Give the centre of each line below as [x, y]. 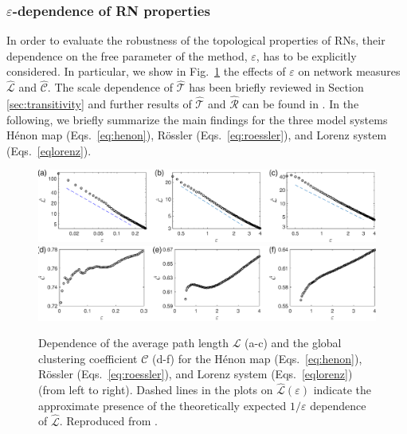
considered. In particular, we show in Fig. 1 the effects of [146, 71]
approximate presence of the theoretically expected [162, 405]
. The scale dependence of [110, 87]
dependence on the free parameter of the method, [127, 55]
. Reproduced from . [108, 421]
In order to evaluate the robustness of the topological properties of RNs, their [196, 40]
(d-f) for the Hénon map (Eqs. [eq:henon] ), [257, 358]
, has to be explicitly [306, 55]
